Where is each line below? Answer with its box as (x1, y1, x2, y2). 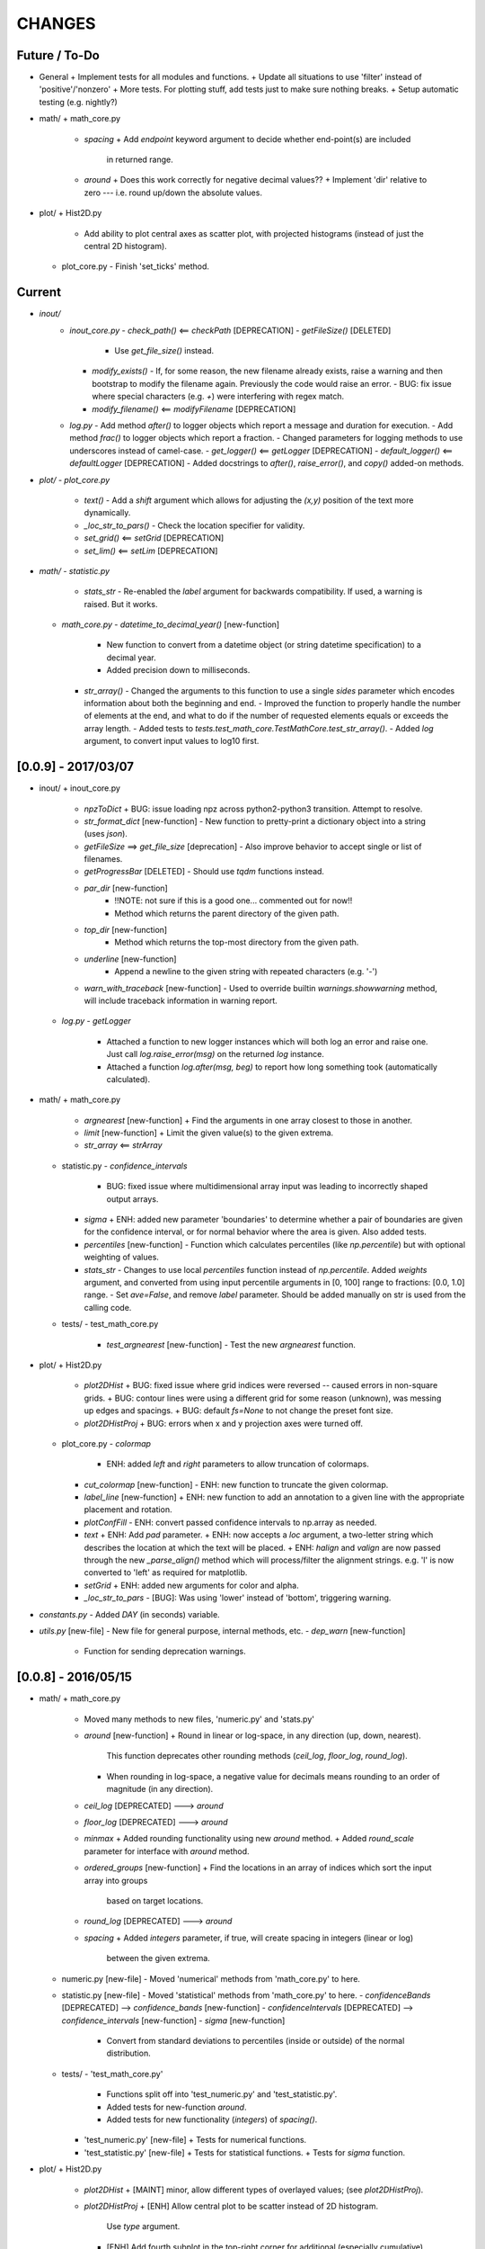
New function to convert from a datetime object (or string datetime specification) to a (106, 640, 422, 650)
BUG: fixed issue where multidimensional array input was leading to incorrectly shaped (106, 1181, 428, 1192)
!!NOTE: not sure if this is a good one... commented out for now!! (114, 895, 353, 906)
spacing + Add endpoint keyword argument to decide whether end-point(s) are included (84, 133, 411, 144)
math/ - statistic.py (39, 565, 110, 576)
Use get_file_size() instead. (114, 345, 215, 356)
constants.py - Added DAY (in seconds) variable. (39, 1608, 220, 1619)
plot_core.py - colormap (61, 1438, 152, 1448)
